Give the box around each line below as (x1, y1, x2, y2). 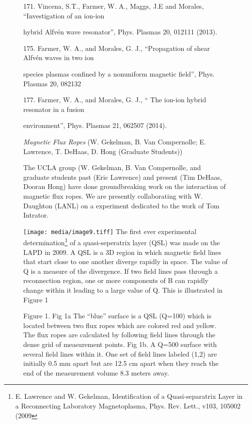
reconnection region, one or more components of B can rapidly (23, 275, 208, 285)
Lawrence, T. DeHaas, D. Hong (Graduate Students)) (23, 146, 183, 156)
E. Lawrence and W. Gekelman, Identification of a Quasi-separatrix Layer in (15, 391, 243, 401)
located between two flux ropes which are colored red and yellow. (23, 320, 217, 330)
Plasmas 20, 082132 (23, 78, 81, 88)
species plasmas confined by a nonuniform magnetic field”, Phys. (23, 68, 215, 79)
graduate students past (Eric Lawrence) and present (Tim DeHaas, (23, 172, 222, 182)
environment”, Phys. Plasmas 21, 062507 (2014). (23, 120, 167, 130)
